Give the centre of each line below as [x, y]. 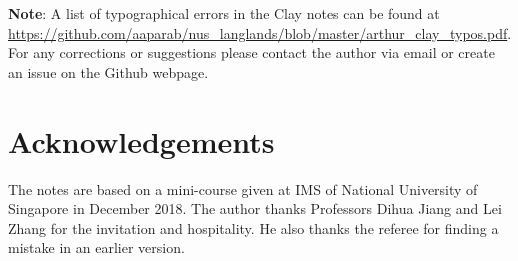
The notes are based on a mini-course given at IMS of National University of [243, 188]
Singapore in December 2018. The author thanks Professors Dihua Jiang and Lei [255, 208]
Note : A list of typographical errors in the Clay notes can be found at [224, 13]
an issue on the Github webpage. [108, 71]
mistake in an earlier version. [96, 247]
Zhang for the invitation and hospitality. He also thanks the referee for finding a [253, 227]
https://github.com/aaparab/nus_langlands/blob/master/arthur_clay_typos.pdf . [260, 32]
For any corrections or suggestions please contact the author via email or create [251, 52]
